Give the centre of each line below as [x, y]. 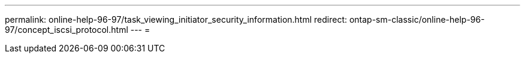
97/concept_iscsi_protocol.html [67, 30]
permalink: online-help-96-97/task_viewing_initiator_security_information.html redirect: [176, 19]
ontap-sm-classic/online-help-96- [417, 19]
